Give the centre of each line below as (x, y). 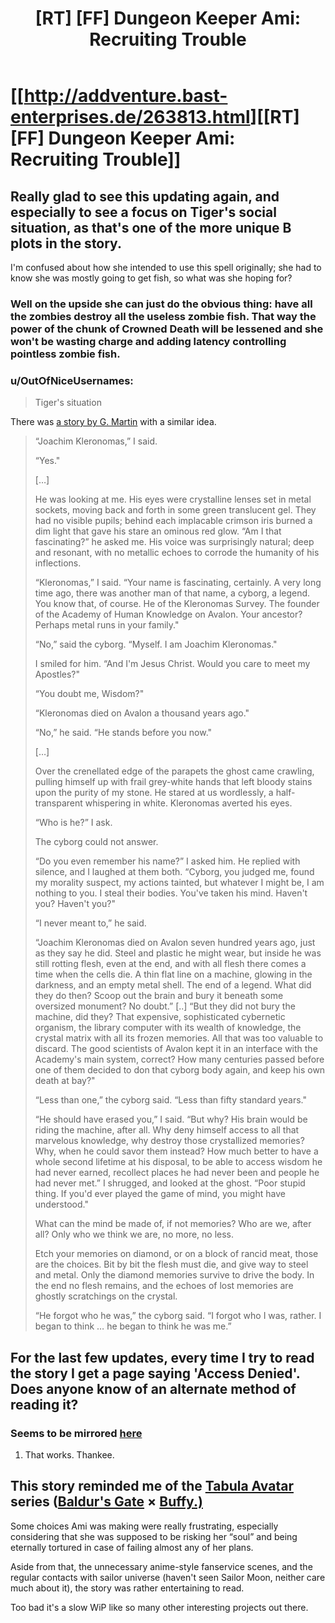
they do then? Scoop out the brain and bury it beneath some (159, 996)
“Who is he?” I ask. (73, 823)
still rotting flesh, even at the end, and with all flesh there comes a (170, 964)
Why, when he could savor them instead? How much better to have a (176, 1151)
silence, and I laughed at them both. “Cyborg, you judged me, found (174, 872)
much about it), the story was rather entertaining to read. (127, 1588)
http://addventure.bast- (125, 96)
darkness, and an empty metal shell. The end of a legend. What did (173, 985)
